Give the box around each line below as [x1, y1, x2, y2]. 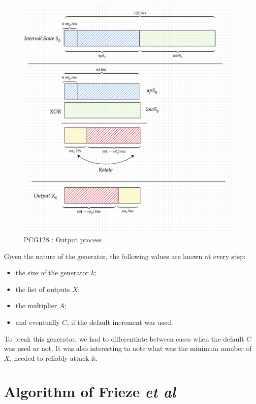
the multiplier [15, 300, 57, 311]
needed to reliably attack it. [14, 352, 98, 363]
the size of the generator [15, 267, 89, 278]
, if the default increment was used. [66, 317, 173, 327]
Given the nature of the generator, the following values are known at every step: [4, 251, 246, 261]
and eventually [15, 317, 60, 327]
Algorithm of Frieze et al [4, 381, 176, 402]
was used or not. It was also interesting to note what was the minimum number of [4, 343, 252, 353]
